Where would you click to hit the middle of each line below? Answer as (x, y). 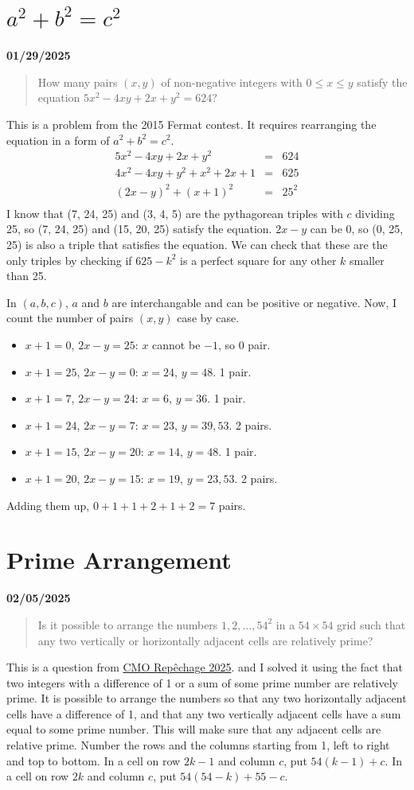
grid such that (371, 624)
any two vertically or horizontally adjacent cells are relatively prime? (205, 640)
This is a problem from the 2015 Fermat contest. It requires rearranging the (191, 124)
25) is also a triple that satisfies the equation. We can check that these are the (197, 245)
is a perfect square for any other (258, 260)
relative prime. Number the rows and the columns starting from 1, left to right (198, 745)
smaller (367, 260)
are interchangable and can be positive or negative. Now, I (254, 302)
